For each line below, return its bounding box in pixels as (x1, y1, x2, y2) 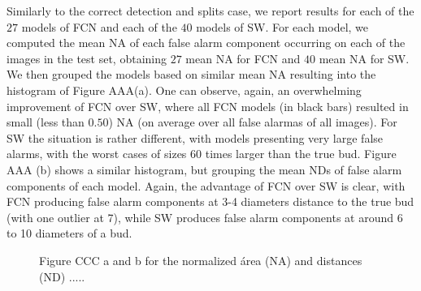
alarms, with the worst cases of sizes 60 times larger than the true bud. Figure (7, 145, 397, 162)
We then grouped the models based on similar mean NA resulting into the (7, 66, 376, 83)
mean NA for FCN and (185, 49, 301, 66)
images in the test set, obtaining (7, 49, 167, 66)
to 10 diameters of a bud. (7, 225, 132, 242)
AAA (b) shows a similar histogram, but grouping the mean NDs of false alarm (7, 160, 402, 178)
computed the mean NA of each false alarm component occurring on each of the (7, 34, 406, 51)
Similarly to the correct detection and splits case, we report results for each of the (7, 2, 414, 19)
